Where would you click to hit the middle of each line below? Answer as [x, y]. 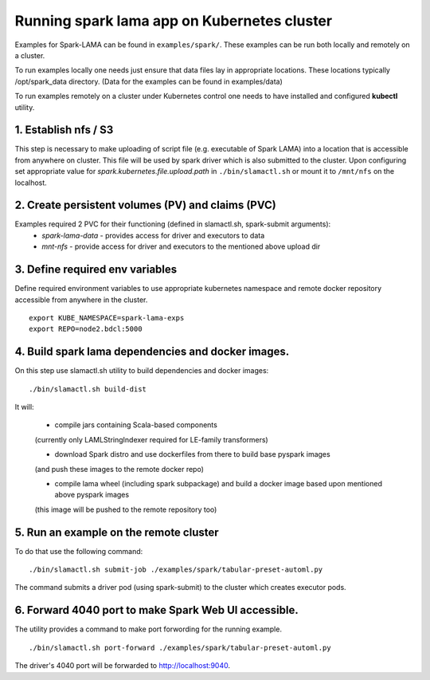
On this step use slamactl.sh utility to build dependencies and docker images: [142, 371]
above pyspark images [92, 495]
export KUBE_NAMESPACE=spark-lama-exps [107, 318]
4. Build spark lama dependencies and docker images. [152, 352]
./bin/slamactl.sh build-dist [88, 389]
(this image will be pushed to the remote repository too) [126, 509]
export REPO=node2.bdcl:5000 [86, 329]
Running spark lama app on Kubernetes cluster [174, 21]
